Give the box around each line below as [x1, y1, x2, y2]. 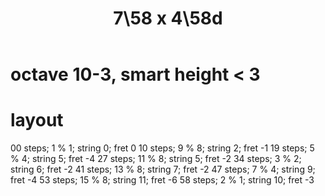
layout [10, 109, 64, 132]
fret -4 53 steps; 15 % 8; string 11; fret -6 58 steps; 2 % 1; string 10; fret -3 [10, 174, 315, 186]
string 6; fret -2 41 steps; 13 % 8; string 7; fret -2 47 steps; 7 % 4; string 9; [10, 163, 316, 176]
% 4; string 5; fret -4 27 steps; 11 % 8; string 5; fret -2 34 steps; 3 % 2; [10, 153, 302, 165]
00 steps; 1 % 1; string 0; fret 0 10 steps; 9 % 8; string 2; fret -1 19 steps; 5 [10, 142, 315, 154]
